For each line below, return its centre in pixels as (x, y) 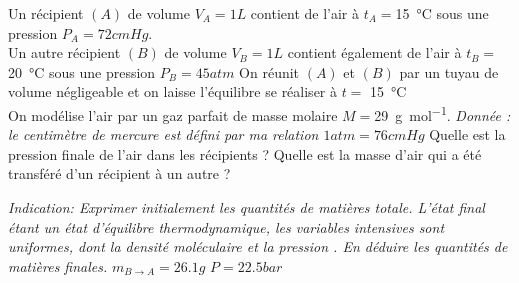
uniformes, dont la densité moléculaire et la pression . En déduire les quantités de (258, 246)
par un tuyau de (449, 71)
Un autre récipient (64, 52)
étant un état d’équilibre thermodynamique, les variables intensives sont (226, 226)
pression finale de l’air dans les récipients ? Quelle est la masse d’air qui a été (245, 153)
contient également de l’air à (374, 52)
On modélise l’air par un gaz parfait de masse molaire (173, 114)
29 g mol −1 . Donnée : (442, 113)
